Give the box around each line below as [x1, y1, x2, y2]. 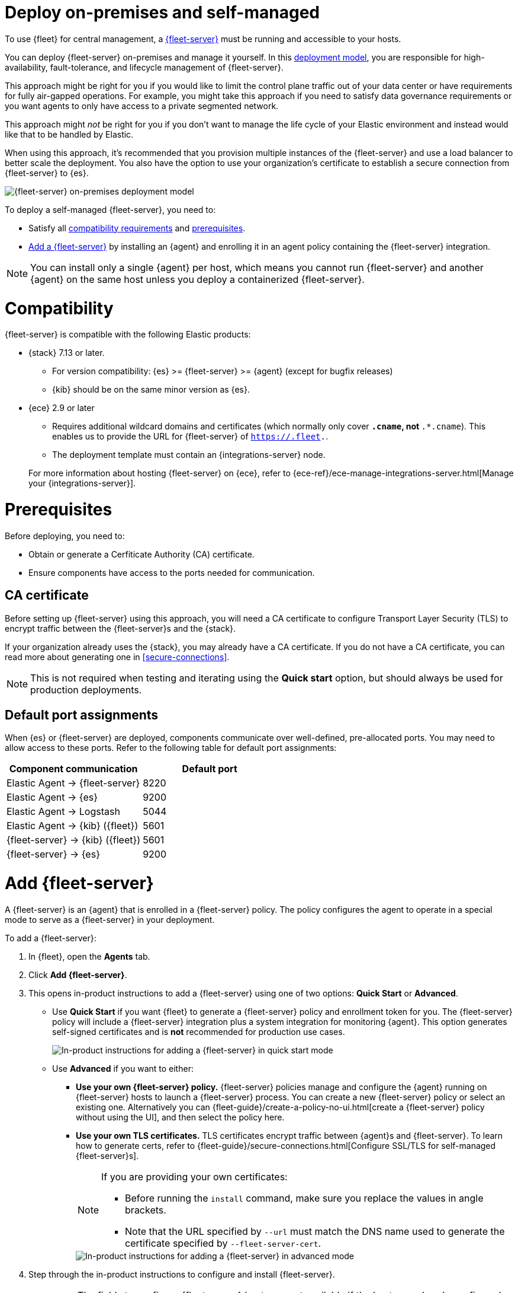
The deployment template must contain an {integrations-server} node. [52, 450, 326, 460]
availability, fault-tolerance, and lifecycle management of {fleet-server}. [5, 62, 284, 72]
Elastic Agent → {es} [7, 791, 98, 804]
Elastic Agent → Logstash [7, 805, 120, 818]
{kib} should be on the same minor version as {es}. [52, 384, 250, 395]
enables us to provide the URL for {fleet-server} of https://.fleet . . [52, 431, 329, 442]
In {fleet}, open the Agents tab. [28, 951, 150, 961]
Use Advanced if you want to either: [52, 1063, 194, 1074]
